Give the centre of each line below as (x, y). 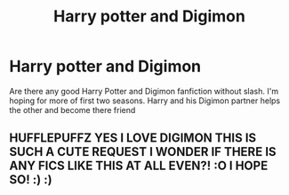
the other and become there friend (72, 110)
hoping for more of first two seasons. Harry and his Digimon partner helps (145, 101)
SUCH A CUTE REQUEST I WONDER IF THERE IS (143, 152)
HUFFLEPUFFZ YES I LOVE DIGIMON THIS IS (133, 138)
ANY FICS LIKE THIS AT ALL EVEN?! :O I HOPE (139, 166)
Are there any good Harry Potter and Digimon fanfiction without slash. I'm (144, 91)
